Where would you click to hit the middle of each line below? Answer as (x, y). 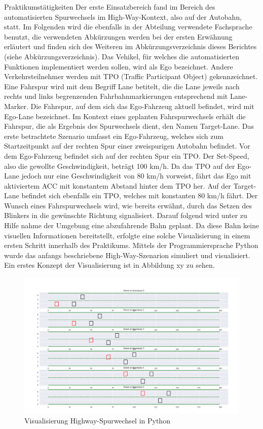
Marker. (16, 106)
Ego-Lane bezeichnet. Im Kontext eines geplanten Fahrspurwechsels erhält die (125, 116)
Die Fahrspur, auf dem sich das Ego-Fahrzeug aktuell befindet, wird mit (142, 106)
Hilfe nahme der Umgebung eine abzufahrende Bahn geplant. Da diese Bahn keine (132, 225)
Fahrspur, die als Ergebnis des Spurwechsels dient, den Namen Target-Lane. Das (129, 126)
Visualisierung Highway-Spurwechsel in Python (97, 421)
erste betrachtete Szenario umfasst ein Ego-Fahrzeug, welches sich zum (114, 136)
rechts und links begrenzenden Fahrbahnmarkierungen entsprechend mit (116, 96)
